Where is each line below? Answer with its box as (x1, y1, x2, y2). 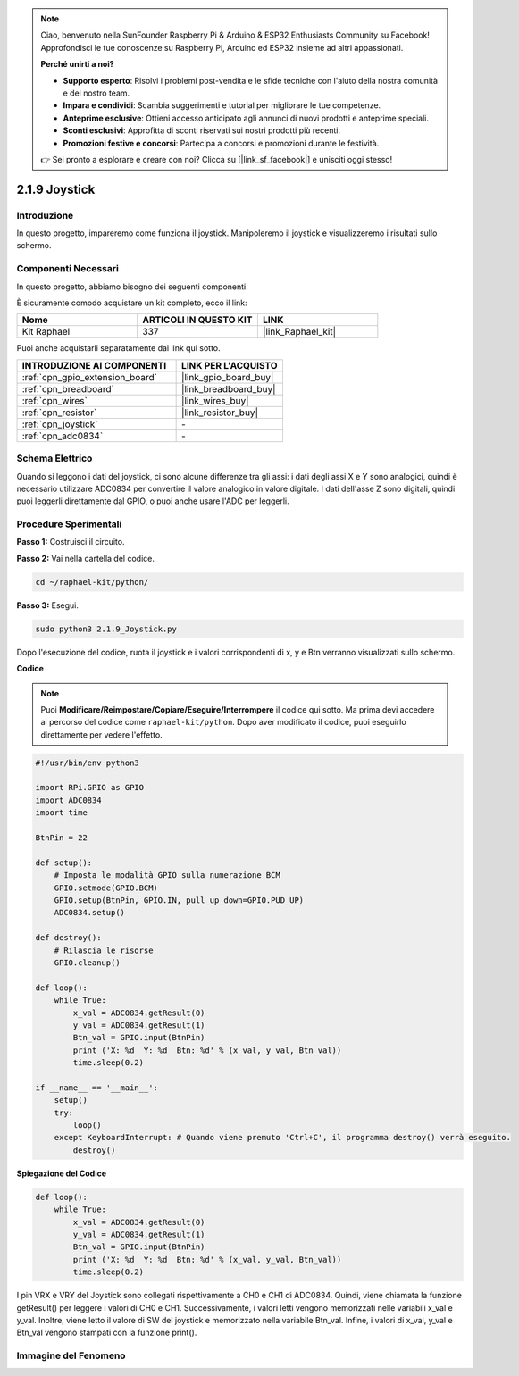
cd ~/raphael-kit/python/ (35, 577, 149, 587)
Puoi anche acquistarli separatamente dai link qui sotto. (16, 343, 221, 354)
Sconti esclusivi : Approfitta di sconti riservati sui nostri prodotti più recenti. (63, 125, 341, 136)
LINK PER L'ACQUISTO (181, 359, 278, 371)
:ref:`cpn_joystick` (21, 418, 98, 430)
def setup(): (35, 857, 93, 868)
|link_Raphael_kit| (262, 326, 337, 338)
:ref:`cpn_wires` (21, 394, 88, 406)
